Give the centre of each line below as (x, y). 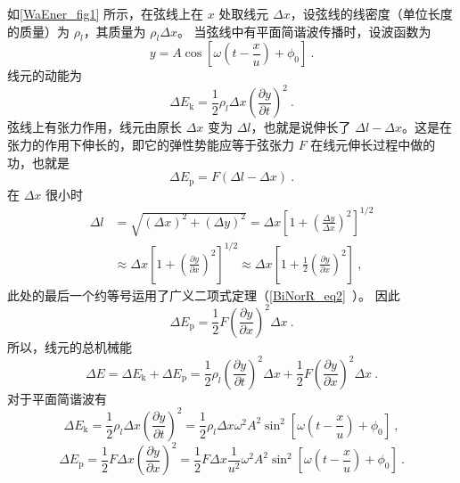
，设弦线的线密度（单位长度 (371, 13)
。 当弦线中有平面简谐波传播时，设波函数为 (304, 31)
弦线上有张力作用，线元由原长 (94, 127)
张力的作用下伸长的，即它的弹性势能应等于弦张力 (151, 145)
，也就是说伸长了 (301, 127)
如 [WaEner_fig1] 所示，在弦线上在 (105, 13)
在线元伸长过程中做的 (373, 145)
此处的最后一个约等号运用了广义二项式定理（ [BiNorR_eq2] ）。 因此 (204, 295)
